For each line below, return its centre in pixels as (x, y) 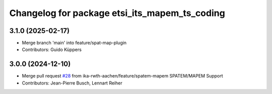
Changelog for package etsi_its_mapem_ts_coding (117, 13)
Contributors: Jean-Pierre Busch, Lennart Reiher (72, 83)
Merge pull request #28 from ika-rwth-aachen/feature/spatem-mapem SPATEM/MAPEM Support (123, 76)
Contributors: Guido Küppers (52, 49)
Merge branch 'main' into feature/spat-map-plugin (74, 43)
